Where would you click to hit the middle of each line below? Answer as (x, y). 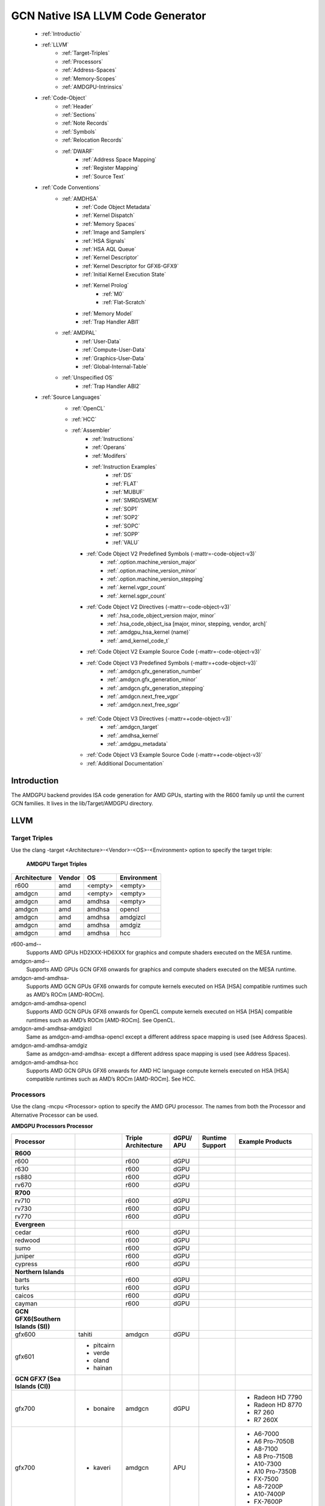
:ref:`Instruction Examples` (125, 466)
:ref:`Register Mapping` (111, 168)
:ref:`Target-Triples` (86, 53)
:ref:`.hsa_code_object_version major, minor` (161, 615)
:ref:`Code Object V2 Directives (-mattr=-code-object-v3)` (159, 607)
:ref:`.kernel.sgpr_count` (137, 596)
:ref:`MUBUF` (128, 492)
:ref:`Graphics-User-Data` (114, 358)
